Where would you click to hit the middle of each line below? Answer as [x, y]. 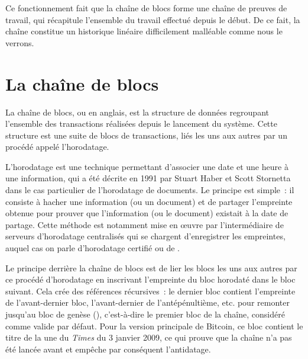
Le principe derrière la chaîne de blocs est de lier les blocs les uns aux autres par [151, 267]
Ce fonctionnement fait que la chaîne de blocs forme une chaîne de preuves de [146, 8]
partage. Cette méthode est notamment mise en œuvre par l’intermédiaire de [145, 224]
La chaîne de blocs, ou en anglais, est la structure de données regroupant [137, 112]
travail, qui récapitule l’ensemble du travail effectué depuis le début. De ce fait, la [153, 19]
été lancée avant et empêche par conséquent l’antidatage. [108, 349]
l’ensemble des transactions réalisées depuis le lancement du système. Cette [141, 124]
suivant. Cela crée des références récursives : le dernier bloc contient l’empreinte [150, 291]
